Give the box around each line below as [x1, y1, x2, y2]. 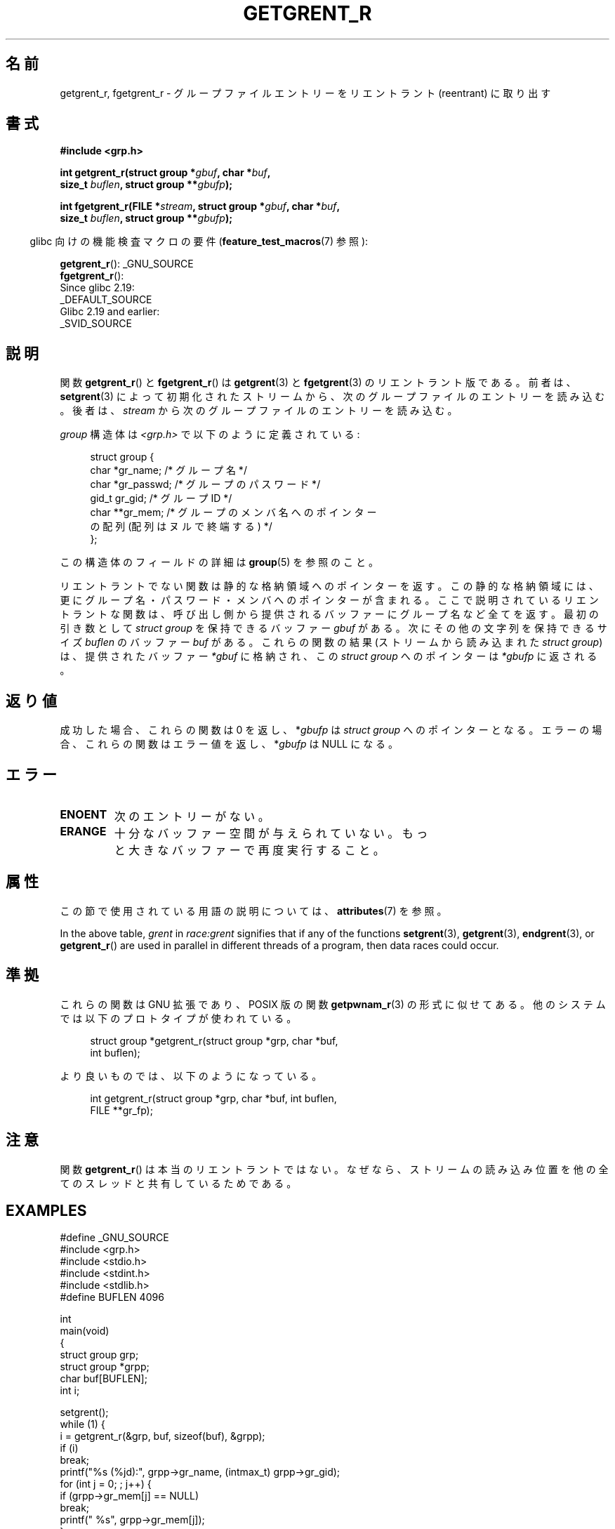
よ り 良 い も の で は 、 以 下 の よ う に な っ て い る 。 [60, 1069, 322, 1082]
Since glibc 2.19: [60, 282, 135, 294]
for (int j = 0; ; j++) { [60, 1478, 152, 1490]
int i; [60, 1384, 80, 1397]
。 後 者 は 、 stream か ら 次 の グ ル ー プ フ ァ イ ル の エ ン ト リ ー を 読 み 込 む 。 [60, 404, 458, 417]
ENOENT [60, 807, 107, 821]
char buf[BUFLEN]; [60, 1372, 147, 1385]
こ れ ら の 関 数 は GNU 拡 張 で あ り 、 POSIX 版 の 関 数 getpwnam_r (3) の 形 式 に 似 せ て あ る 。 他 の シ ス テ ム [60, 998, 606, 1010]
